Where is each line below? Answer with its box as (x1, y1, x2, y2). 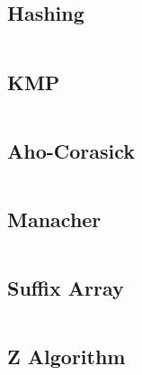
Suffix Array (7, 274, 124, 302)
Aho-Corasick (7, 136, 136, 164)
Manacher (7, 206, 102, 233)
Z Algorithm (7, 343, 126, 370)
